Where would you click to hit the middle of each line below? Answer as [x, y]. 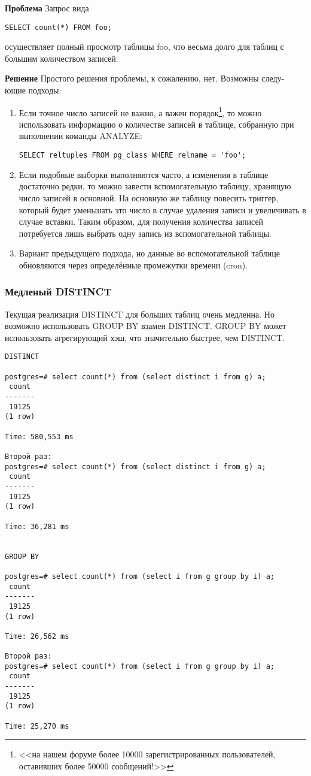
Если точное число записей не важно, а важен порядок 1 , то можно [140, 111]
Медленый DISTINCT [58, 292]
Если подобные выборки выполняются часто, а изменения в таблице [144, 174]
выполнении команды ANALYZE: [81, 136]
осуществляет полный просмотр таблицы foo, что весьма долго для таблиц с [144, 46]
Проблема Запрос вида [47, 8]
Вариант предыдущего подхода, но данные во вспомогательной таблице [149, 253]
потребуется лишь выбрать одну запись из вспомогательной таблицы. [145, 233]
